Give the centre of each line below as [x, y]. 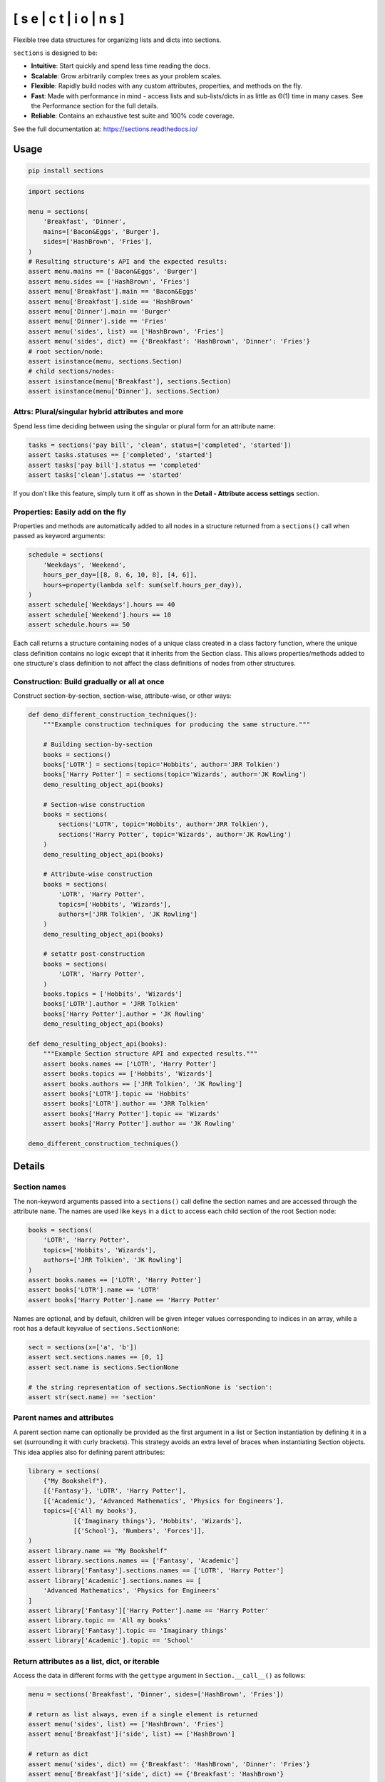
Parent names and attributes [63, 1418]
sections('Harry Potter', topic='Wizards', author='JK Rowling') [175, 834]
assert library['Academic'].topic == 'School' [111, 1641]
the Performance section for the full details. [95, 105]
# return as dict [58, 1754]
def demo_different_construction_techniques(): [113, 715]
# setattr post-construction [94, 954]
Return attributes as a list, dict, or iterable [86, 1661]
